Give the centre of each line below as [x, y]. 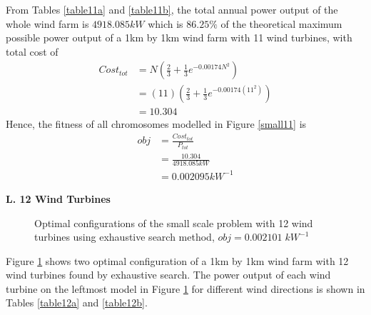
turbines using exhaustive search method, [124, 237]
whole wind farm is [47, 23]
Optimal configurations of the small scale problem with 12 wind [174, 222]
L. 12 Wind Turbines [58, 198]
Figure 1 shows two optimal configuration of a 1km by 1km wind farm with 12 [177, 260]
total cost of [32, 51]
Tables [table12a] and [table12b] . [77, 302]
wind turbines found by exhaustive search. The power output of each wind [168, 275]
